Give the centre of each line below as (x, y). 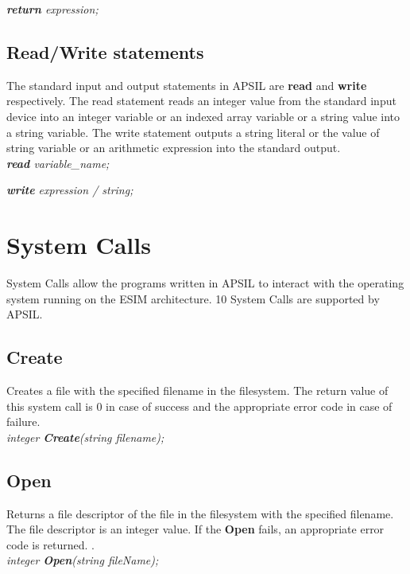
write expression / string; (70, 190)
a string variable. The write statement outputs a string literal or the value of (193, 132)
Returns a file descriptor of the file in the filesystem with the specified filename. (200, 513)
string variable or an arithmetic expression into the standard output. (174, 148)
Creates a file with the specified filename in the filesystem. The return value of (197, 390)
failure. (23, 422)
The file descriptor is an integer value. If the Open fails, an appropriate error (195, 529)
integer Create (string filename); (85, 437)
